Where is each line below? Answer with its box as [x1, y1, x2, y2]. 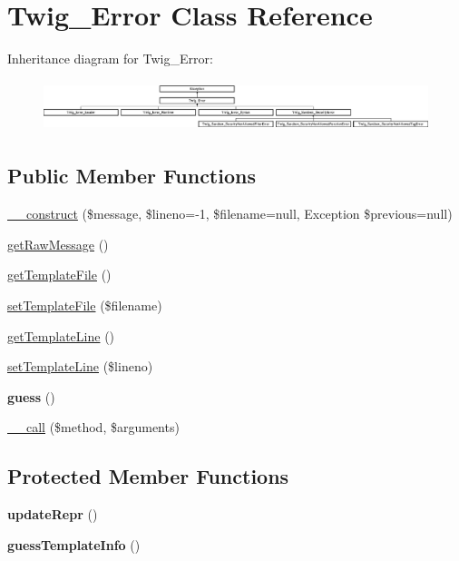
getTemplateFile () [7, 265, 112, 284]
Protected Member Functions [7, 462, 289, 490]
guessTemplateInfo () [7, 535, 141, 554]
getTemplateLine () [7, 326, 115, 345]
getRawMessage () [7, 234, 109, 253]
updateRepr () [7, 505, 98, 524]
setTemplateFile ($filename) [7, 295, 162, 314]
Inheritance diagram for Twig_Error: [7, 49, 213, 68]
